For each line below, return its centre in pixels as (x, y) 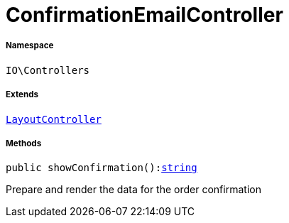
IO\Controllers (48, 70)
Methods (24, 143)
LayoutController (54, 119)
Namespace (30, 46)
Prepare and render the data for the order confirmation (133, 190)
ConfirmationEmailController (144, 15)
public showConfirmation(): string (102, 168)
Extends (22, 95)
